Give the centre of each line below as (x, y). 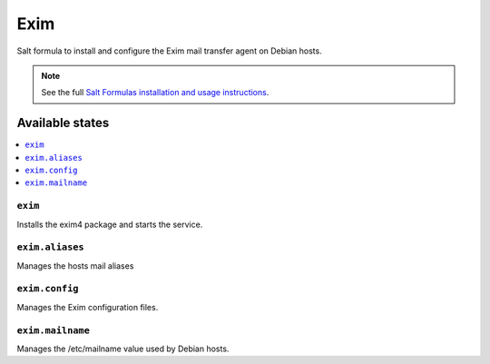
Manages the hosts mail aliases (75, 266)
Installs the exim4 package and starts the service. (110, 224)
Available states (63, 123)
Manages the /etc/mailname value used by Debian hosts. (123, 349)
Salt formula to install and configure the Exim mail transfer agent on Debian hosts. (169, 51)
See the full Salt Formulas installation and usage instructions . (155, 93)
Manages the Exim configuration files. (88, 307)
